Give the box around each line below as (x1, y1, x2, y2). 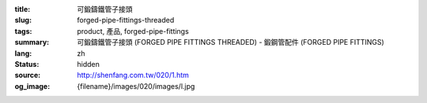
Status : (14, 59, 40, 68)
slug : (14, 16, 32, 25)
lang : (14, 48, 32, 58)
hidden (77, 59, 100, 68)
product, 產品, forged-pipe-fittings (77, 26, 189, 35)
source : (14, 71, 41, 80)
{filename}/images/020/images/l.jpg (77, 81, 195, 90)
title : (14, 5, 31, 13)
